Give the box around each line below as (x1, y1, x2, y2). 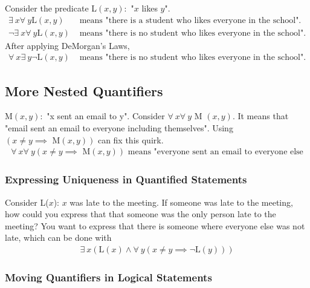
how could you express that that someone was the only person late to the (5, 208, 276, 220)
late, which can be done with (5, 231, 112, 244)
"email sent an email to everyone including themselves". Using (5, 122, 233, 134)
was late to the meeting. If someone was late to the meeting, (69, 195, 293, 208)
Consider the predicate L (5, 2, 97, 14)
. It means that (232, 110, 289, 122)
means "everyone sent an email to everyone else (128, 148, 303, 157)
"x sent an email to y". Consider (47, 110, 165, 122)
